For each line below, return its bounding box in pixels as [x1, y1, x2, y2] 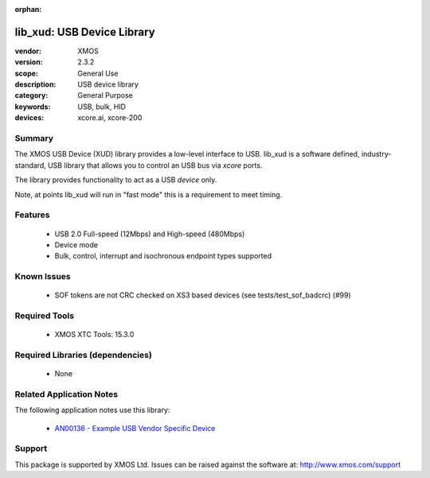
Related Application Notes [14, 388, 119, 399]
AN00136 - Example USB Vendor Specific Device [54, 423, 216, 433]
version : [14, 57, 43, 67]
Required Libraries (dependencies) [14, 349, 153, 360]
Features [14, 209, 50, 220]
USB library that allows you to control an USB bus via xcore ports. [48, 160, 263, 170]
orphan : [14, 5, 42, 14]
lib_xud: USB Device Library [14, 25, 155, 39]
